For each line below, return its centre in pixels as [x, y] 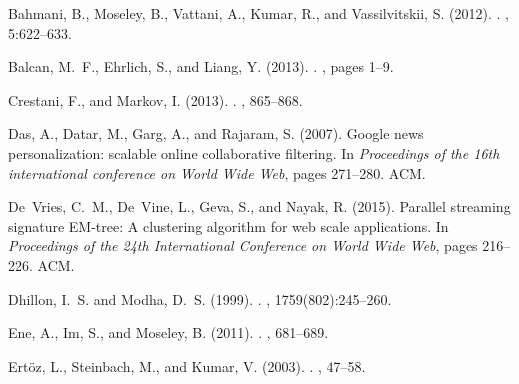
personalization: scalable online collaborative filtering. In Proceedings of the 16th [254, 152]
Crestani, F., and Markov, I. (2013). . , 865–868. [155, 99]
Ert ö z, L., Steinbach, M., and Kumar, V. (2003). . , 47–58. [187, 365]
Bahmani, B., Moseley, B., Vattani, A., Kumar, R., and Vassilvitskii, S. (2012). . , [258, 13]
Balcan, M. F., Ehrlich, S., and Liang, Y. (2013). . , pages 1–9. [201, 66]
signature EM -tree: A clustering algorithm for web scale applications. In [228, 225]
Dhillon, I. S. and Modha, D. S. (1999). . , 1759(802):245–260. [200, 298]
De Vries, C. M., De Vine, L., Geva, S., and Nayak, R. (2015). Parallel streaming [259, 206]
